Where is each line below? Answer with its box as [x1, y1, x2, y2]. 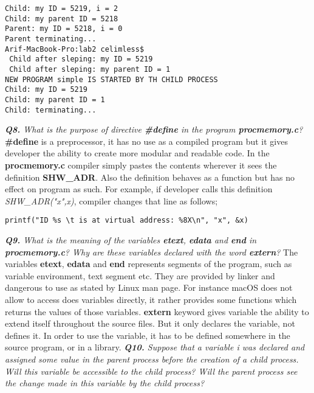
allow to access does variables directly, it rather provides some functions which [5, 293, 297, 305]
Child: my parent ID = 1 [5, 95, 105, 104]
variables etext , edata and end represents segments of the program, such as [5, 257, 292, 270]
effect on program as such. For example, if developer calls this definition [5, 183, 273, 195]
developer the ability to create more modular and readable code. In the [5, 147, 270, 159]
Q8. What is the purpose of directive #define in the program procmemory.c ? [5, 123, 303, 136]
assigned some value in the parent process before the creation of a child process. [5, 352, 299, 365]
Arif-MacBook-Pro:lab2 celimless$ [5, 44, 145, 54]
